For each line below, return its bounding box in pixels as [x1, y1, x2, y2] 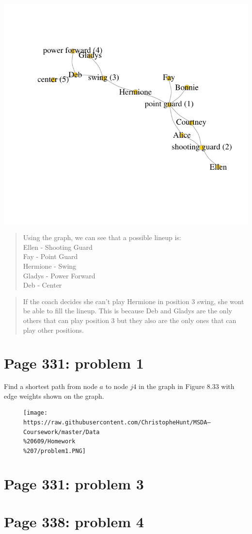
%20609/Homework [23, 438, 76, 445]
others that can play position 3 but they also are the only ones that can [23, 315, 236, 325]
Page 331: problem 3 [4, 473, 144, 493]
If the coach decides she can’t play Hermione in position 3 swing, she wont [23, 296, 244, 306]
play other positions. [23, 324, 84, 335]
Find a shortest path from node [4, 381, 97, 391]
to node [105, 381, 128, 391]
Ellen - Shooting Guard [23, 242, 93, 252]
